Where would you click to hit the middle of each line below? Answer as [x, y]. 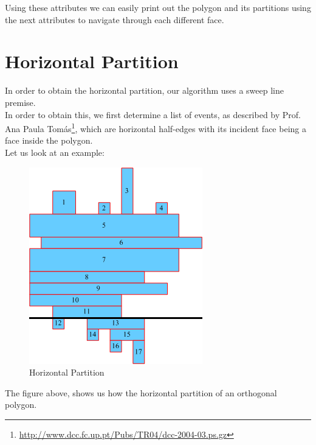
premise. [20, 102]
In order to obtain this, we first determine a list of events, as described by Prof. [153, 114]
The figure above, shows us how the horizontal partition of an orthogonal [141, 392]
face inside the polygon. [49, 140]
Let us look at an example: [55, 152]
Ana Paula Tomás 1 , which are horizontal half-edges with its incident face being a [156, 128]
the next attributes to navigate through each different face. [115, 19]
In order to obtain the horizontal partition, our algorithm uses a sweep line [144, 90]
